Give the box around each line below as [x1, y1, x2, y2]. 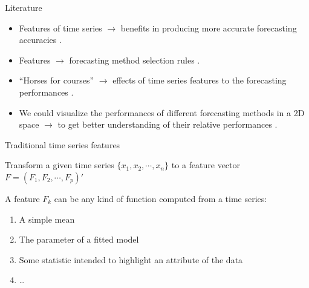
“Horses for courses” [19, 74, 94, 87]
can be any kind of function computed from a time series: [54, 192, 267, 205]
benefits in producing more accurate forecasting [120, 21, 297, 34]
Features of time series [19, 21, 102, 34]
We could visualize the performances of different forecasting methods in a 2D [19, 106, 305, 119]
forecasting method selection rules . [69, 53, 200, 66]
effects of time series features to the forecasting [112, 74, 287, 87]
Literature [5, 1, 42, 13]
